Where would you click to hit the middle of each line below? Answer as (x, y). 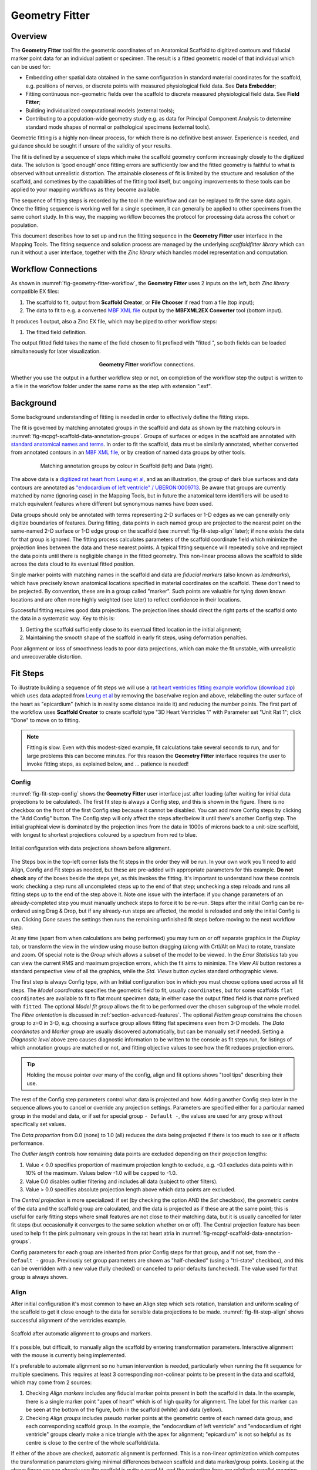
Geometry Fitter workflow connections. (147, 365)
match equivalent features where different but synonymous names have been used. (112, 504)
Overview (29, 36)
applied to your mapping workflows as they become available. (86, 190)
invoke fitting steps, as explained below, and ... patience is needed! (108, 764)
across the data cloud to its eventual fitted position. (73, 564)
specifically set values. (38, 1124)
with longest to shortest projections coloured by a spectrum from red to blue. (104, 835)
